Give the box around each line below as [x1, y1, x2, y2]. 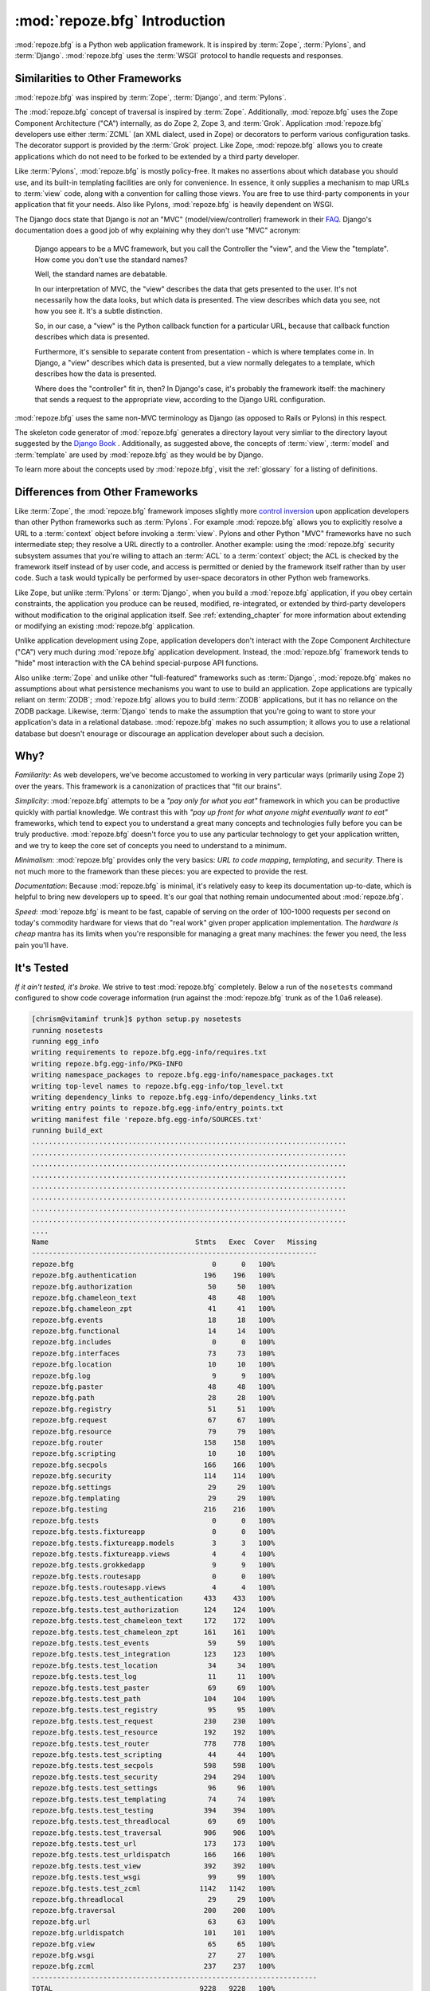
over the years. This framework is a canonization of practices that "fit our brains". [14, 781, 283, 791]
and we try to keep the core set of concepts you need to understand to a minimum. [14, 840, 287, 850]
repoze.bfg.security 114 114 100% [31, 1472, 276, 1481]
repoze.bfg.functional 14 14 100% [31, 1327, 276, 1336]
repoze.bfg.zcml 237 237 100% [31, 1962, 276, 1971]
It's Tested [14, 960, 69, 975]
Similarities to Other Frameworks [14, 72, 182, 85]
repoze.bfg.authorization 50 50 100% [31, 1282, 276, 1291]
